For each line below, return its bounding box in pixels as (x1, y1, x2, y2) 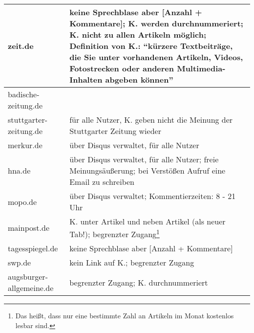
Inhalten (69, 74, 103, 85)
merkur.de (8, 139, 42, 151)
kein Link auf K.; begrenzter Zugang (69, 257, 194, 268)
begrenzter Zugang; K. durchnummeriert (69, 276, 208, 288)
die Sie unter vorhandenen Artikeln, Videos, (69, 51, 243, 63)
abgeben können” (105, 74, 173, 85)
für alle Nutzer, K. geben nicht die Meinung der (69, 114, 233, 125)
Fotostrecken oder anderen (69, 63, 174, 74)
